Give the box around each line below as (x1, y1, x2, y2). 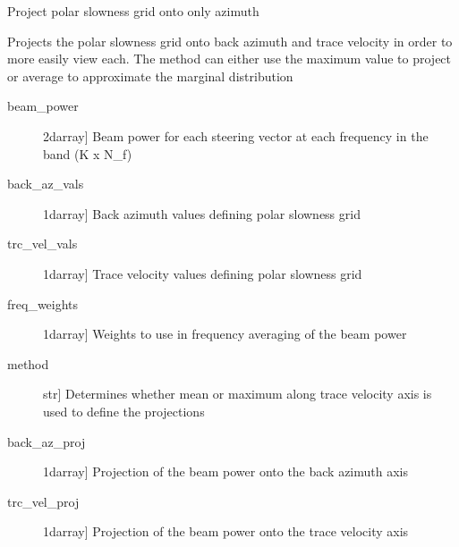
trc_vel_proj (7, 492, 80, 510)
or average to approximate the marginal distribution (7, 66, 293, 85)
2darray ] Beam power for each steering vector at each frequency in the (43, 126, 429, 145)
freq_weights (7, 294, 79, 313)
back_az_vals (7, 174, 84, 193)
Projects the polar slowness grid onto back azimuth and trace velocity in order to (7, 31, 453, 50)
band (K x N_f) (43, 144, 132, 163)
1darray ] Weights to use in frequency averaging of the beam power (43, 324, 407, 343)
